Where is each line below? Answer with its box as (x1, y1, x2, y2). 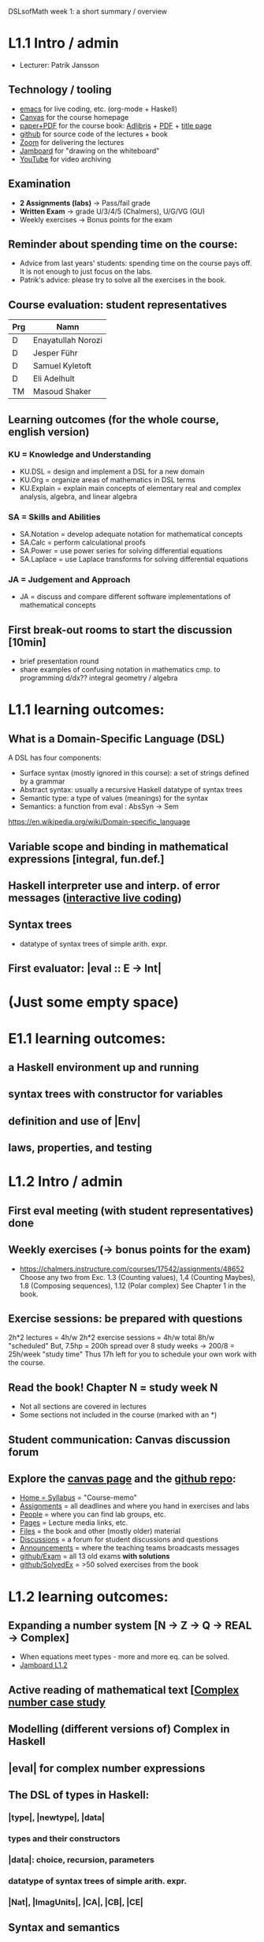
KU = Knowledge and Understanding (8, 448, 151, 459)
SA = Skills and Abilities (8, 512, 101, 523)
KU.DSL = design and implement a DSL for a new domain (19, 467, 205, 476)
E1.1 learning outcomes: (8, 1029, 166, 1047)
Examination (8, 177, 71, 191)
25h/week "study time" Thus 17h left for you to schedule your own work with (8, 1349, 257, 1359)
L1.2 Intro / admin (8, 1173, 124, 1191)
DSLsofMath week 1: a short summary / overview (8, 7, 168, 16)
